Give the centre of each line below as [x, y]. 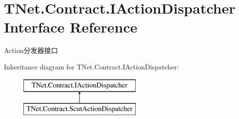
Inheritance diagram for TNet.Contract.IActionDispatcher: [91, 66]
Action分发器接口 [31, 50]
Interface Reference [71, 27]
